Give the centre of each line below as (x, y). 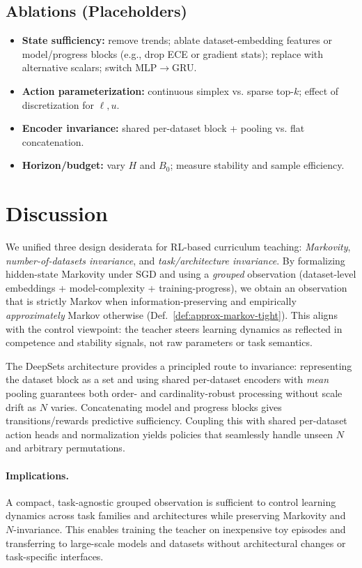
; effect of (319, 90)
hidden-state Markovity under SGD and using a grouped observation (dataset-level (181, 274)
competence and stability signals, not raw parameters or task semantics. (159, 342)
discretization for (58, 104)
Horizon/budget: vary (73, 165)
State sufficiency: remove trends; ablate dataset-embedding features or (177, 40)
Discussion (57, 213)
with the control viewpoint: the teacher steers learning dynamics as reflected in (174, 328)
